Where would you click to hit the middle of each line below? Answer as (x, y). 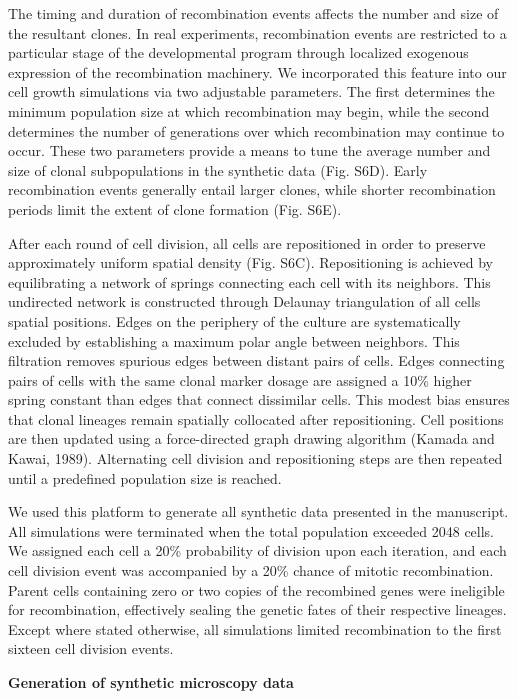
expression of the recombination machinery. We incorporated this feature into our (257, 71)
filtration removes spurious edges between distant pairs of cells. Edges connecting (256, 360)
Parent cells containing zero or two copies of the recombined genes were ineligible (256, 589)
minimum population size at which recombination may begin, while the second (249, 110)
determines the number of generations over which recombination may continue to (256, 130)
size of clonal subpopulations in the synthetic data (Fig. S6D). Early (218, 169)
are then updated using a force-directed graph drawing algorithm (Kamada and (251, 438)
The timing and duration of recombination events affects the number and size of (253, 13)
